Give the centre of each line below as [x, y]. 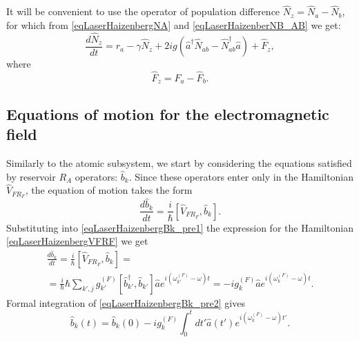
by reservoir [31, 176]
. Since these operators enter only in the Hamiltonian [241, 176]
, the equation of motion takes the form [109, 190]
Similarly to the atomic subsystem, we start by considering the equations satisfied [179, 162]
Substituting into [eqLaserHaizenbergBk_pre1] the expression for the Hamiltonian [180, 227]
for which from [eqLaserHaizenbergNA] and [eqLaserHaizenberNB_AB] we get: [174, 24]
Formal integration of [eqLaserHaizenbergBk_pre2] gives [126, 302]
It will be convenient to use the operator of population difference [143, 11]
